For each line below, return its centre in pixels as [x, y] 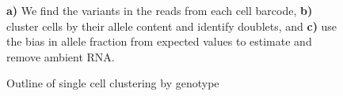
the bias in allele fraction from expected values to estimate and [159, 41]
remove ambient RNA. [61, 56]
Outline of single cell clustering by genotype [113, 83]
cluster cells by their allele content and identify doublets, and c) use [172, 26]
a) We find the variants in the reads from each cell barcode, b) [160, 10]
